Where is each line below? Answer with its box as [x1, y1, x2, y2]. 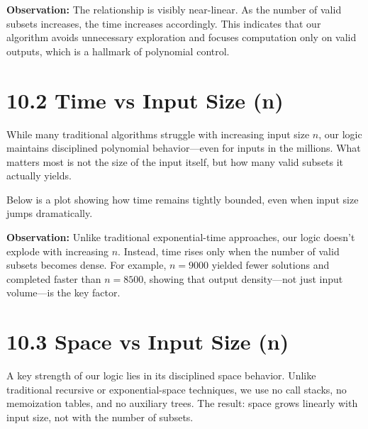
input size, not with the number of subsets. [6, 409, 194, 424]
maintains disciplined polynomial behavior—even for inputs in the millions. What [6, 140, 361, 155]
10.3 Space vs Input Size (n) [6, 327, 289, 356]
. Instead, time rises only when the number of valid [118, 243, 340, 258]
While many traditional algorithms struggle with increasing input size [6, 126, 310, 141]
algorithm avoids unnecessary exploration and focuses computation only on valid [6, 30, 357, 45]
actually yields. [6, 168, 72, 183]
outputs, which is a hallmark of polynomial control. [6, 43, 230, 58]
